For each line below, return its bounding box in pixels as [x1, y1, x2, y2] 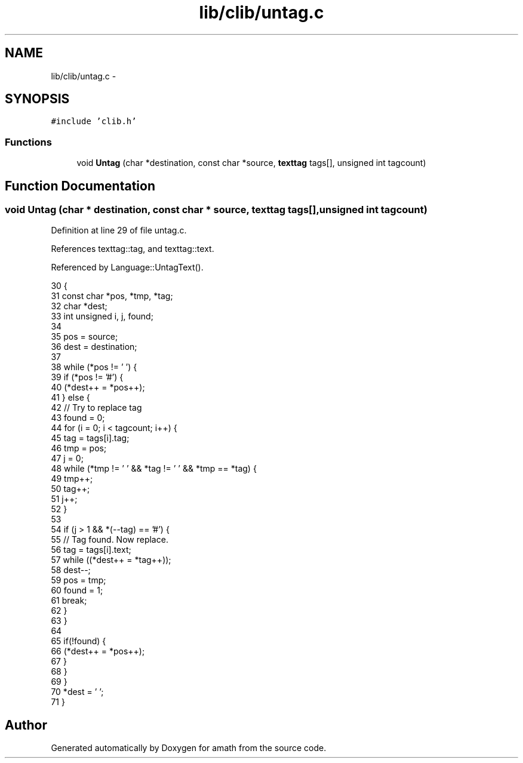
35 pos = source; [51, 331, 118, 342]
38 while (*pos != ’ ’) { [51, 362, 137, 373]
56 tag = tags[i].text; [51, 544, 131, 555]
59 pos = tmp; [51, 575, 106, 586]
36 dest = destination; [51, 341, 137, 352]
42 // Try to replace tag [51, 402, 142, 413]
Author [5, 717, 47, 733]
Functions [5, 136, 52, 148]
